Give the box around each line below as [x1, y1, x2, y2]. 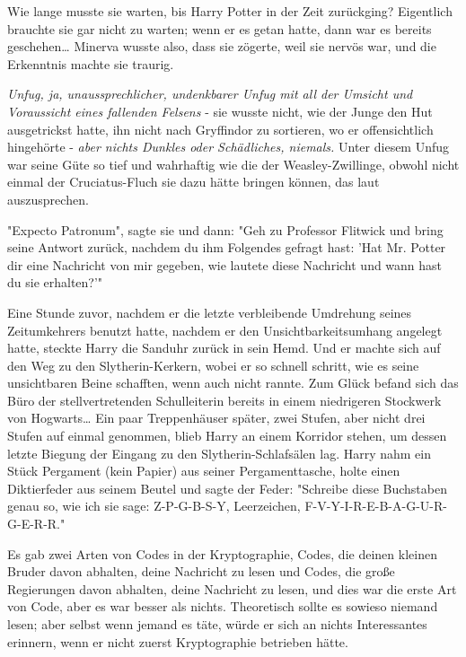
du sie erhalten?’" [7, 273, 103, 292]
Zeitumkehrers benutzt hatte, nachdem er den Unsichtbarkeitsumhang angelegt [7, 320, 443, 339]
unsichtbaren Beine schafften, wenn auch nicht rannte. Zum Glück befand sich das [7, 373, 459, 392]
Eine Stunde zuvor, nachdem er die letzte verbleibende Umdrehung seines [7, 302, 412, 321]
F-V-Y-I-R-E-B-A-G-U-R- [304, 496, 447, 515]
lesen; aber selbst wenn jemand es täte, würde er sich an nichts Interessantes [7, 615, 427, 633]
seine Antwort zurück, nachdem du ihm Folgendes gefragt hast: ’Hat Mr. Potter [7, 238, 446, 257]
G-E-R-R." [7, 514, 66, 533]
